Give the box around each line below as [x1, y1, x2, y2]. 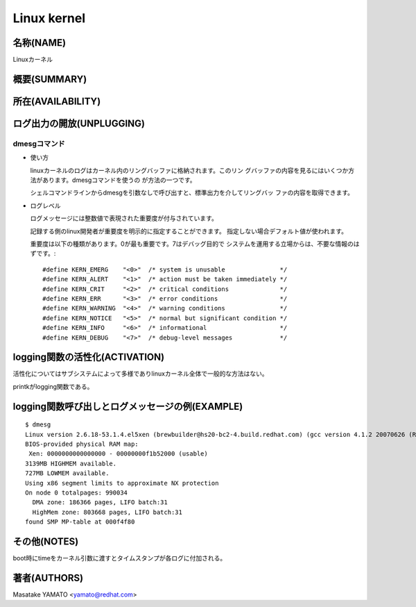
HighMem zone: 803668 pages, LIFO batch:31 [32, 508, 183, 516]
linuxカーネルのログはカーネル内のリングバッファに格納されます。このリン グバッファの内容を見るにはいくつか [30, 166, 349, 174]
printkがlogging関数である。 [12, 382, 94, 390]
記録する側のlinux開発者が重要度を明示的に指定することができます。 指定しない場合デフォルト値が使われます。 [30, 226, 348, 235]
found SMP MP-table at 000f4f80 [25, 518, 135, 526]
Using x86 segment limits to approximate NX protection [25, 479, 219, 487]
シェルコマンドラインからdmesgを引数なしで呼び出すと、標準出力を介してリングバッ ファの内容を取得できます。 [30, 188, 354, 197]
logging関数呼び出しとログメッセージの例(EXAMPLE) [12, 400, 243, 413]
